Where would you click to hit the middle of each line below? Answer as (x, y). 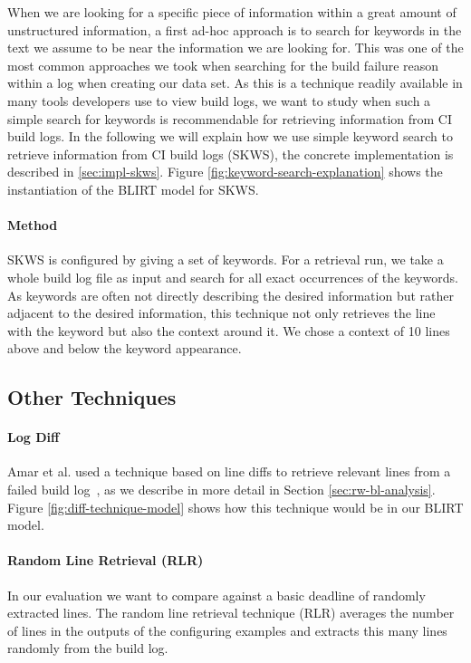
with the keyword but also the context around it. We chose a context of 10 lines (229, 330)
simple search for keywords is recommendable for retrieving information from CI (230, 118)
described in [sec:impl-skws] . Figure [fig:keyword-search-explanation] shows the (225, 172)
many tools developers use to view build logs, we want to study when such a (219, 100)
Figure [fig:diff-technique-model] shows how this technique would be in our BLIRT (235, 507)
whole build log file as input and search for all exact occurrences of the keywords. (233, 277)
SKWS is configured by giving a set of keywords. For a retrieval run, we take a (226, 259)
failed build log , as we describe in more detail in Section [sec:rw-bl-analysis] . (221, 490)
